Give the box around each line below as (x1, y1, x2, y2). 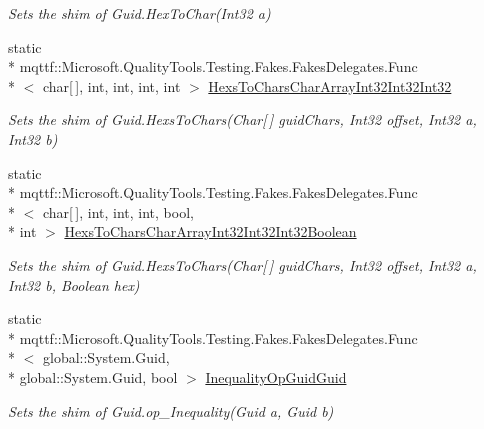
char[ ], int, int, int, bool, (42, 201, 194, 222)
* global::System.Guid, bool (8, 366, 178, 387)
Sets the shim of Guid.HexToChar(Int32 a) (8, 3, 271, 23)
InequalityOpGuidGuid (205, 366, 347, 387)
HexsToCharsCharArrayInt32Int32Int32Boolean (64, 221, 357, 242)
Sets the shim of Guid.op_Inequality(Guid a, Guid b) (8, 400, 334, 421)
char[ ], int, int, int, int (42, 75, 181, 96)
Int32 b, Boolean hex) (8, 274, 140, 295)
